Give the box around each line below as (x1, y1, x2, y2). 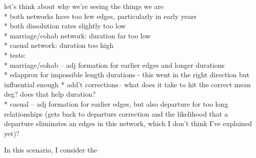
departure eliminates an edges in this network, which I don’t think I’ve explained (4, 118, 252, 129)
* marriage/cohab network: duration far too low (4, 30, 151, 40)
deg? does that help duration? (4, 89, 96, 99)
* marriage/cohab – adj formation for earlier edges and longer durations (4, 59, 225, 70)
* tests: (4, 49, 26, 60)
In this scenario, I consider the (4, 145, 97, 155)
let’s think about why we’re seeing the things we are (4, 1, 164, 11)
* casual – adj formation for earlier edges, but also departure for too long (4, 98, 228, 109)
